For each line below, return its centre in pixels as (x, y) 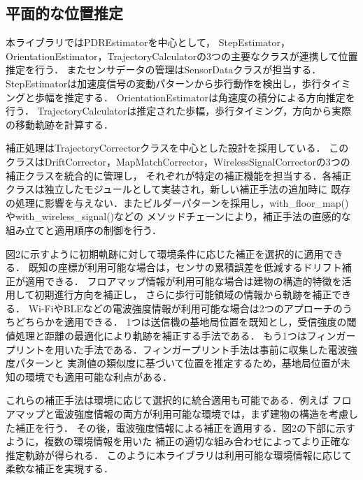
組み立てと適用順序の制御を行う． (84, 230)
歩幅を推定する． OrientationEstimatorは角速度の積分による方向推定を (195, 97)
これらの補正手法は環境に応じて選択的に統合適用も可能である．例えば (167, 400)
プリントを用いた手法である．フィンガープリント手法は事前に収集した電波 (177, 349)
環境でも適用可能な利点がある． (98, 376)
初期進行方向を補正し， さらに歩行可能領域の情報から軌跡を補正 (183, 294)
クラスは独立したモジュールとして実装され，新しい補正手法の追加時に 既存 (178, 189)
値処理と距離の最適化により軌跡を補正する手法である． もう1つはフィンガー (181, 336)
